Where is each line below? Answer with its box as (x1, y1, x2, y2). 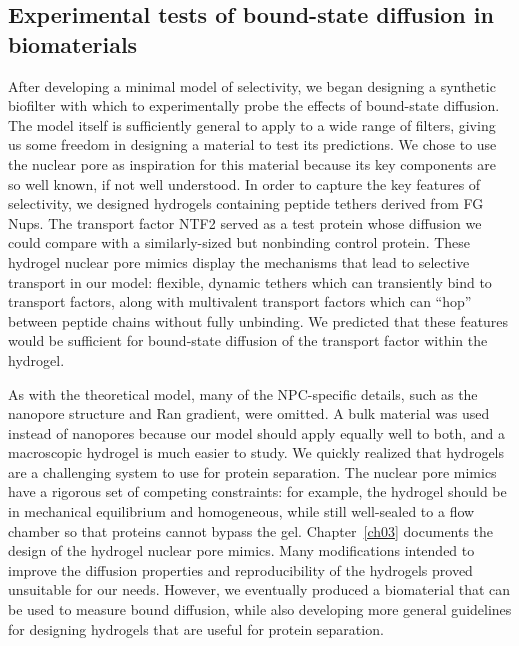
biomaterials (8, 28, 138, 59)
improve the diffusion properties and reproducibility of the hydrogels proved (8, 559, 473, 580)
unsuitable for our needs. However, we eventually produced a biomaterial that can (8, 579, 511, 600)
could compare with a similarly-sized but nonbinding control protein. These (8, 232, 471, 253)
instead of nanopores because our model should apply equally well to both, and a (8, 422, 506, 443)
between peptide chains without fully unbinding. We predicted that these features (8, 310, 509, 331)
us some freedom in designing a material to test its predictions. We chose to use (8, 134, 497, 155)
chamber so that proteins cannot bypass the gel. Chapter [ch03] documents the (8, 520, 494, 541)
